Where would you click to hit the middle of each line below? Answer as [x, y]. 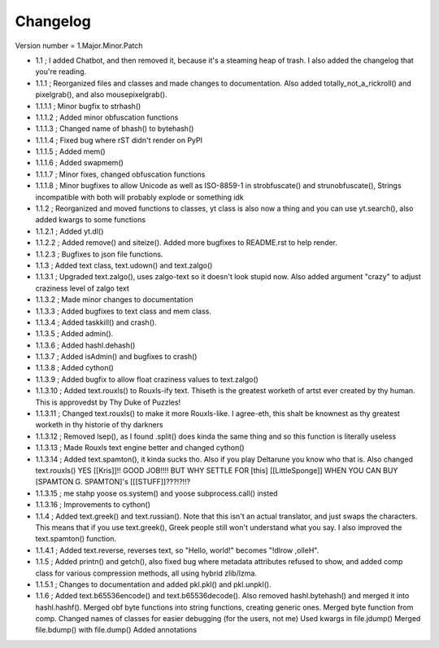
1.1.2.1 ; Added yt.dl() [70, 231]
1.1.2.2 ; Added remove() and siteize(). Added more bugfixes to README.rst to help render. [186, 243]
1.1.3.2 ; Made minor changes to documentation [114, 300]
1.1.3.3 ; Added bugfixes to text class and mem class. [123, 311]
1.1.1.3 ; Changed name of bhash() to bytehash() [115, 129]
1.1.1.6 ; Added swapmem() [79, 163]
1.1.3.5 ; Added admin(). [74, 334]
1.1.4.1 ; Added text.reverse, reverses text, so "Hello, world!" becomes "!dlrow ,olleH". [177, 550]
